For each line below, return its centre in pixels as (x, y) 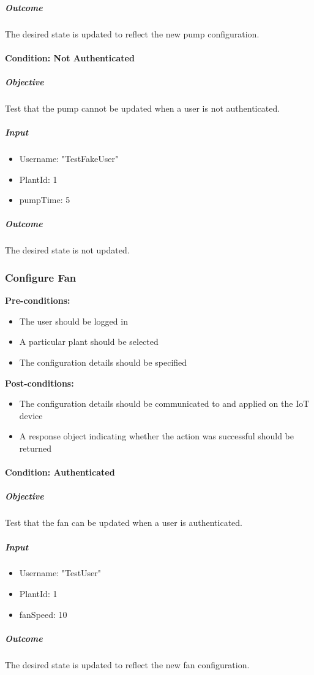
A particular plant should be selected (89, 341)
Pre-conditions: (38, 300)
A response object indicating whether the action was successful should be (157, 436)
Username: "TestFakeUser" (69, 159)
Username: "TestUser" (60, 573)
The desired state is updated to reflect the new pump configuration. (132, 33)
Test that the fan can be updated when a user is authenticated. (124, 523)
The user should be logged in (73, 321)
